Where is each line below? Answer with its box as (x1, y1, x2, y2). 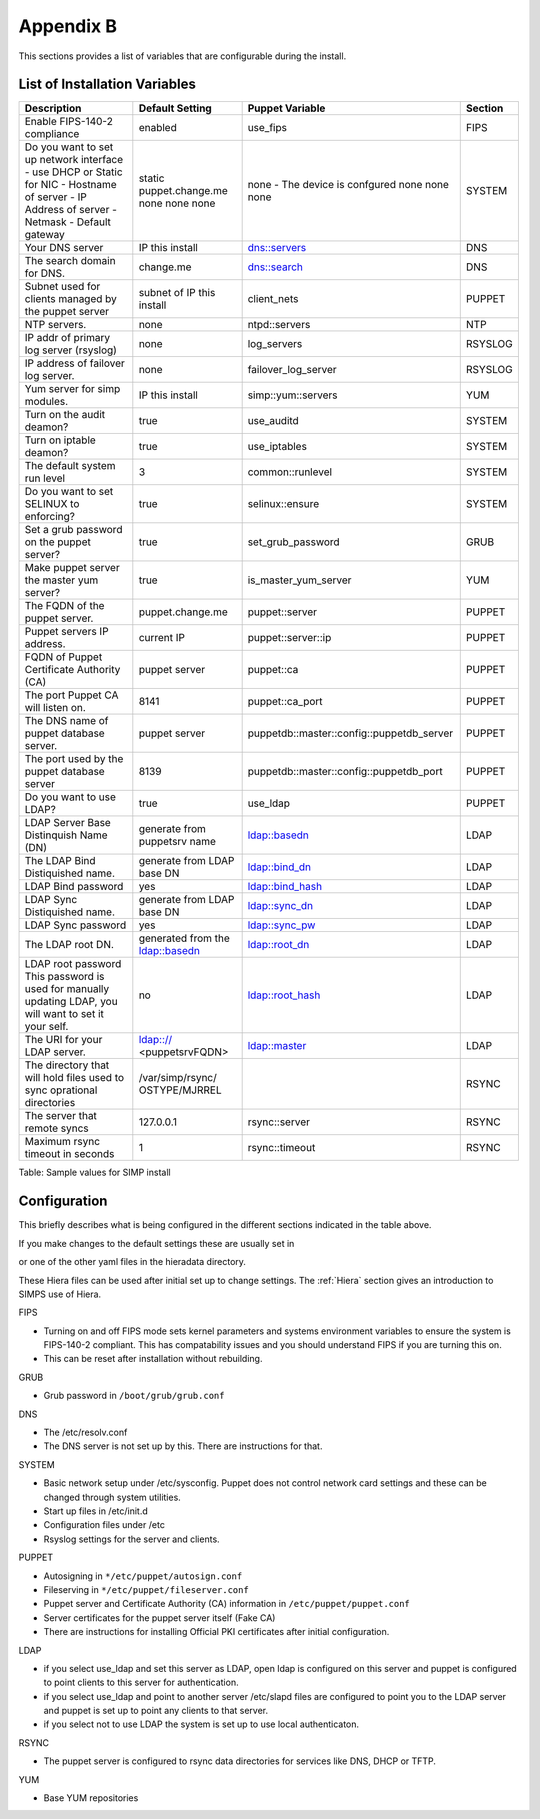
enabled (138, 121, 177, 135)
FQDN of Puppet (24, 650, 103, 664)
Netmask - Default (24, 215, 112, 229)
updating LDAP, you (24, 995, 119, 1009)
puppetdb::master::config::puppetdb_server (247, 726, 454, 740)
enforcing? (24, 510, 75, 524)
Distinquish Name (24, 828, 109, 842)
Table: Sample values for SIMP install (18, 1166, 171, 1179)
